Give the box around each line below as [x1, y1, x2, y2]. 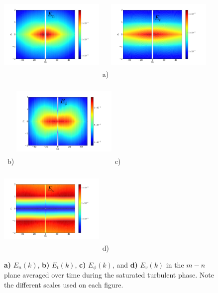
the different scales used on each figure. [4, 280, 123, 290]
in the [166, 260, 184, 270]
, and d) [112, 260, 138, 270]
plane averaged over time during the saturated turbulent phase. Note [4, 270, 214, 280]
